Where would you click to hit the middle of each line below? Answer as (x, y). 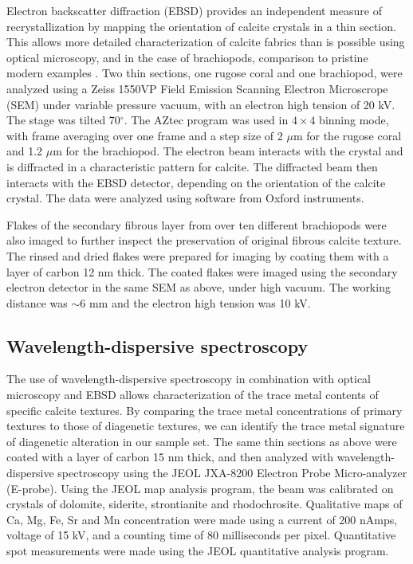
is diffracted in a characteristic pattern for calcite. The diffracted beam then (192, 166)
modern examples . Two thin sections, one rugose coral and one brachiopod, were (205, 73)
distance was (37, 302)
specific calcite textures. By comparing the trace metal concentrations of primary (205, 410)
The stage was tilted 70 (63, 120)
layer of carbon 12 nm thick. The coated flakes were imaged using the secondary (202, 271)
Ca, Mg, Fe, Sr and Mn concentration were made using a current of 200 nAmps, (202, 519)
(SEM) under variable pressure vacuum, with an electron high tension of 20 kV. (201, 104)
